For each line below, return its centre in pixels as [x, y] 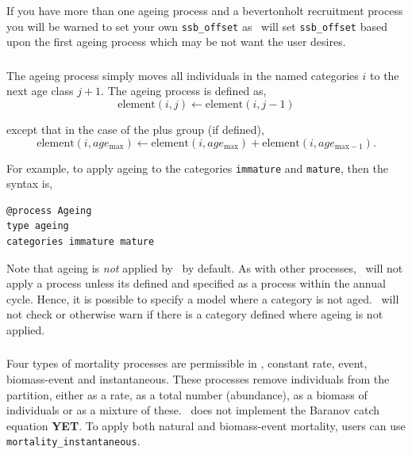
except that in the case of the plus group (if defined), [135, 129]
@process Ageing [49, 210]
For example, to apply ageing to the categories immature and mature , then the [197, 168]
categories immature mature [81, 241]
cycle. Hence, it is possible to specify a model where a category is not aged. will [203, 298]
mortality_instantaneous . [73, 441]
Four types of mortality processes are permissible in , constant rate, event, [187, 363]
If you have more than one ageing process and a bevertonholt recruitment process [205, 10]
